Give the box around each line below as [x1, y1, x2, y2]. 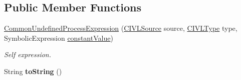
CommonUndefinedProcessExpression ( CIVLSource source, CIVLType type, [4, 23, 237, 33]
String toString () [4, 66, 62, 76]
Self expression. [4, 49, 51, 60]
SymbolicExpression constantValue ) [4, 32, 113, 43]
